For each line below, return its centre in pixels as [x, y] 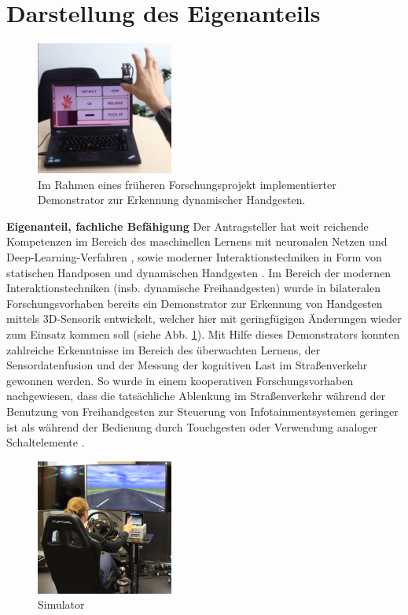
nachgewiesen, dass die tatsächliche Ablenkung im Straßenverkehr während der [196, 396]
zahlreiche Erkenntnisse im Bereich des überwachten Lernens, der [164, 349]
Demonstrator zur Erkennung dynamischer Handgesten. [172, 200]
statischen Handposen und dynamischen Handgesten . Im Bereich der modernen [199, 272]
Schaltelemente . [46, 442]
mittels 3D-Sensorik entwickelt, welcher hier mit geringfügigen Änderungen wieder [204, 319]
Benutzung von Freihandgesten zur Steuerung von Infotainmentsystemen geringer [202, 411]
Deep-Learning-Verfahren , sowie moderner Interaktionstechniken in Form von [194, 257]
